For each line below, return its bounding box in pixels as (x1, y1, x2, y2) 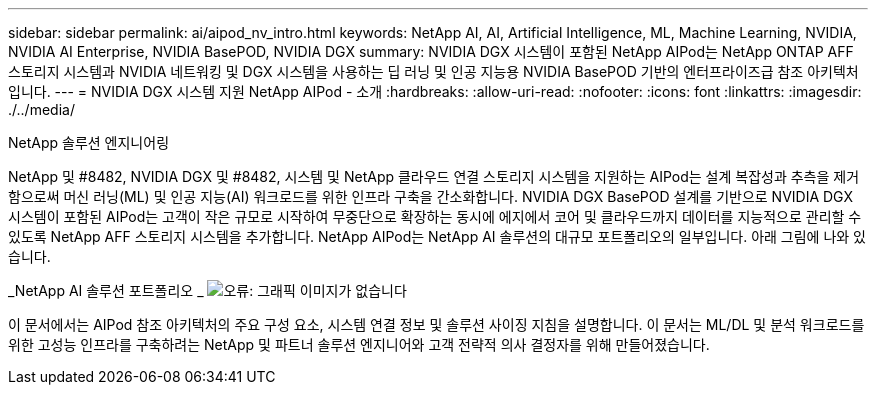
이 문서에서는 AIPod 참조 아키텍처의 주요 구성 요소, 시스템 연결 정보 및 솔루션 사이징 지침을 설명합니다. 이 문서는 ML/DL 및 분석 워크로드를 (8, 316, 865, 333)
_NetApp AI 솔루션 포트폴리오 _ (8, 282, 204, 299)
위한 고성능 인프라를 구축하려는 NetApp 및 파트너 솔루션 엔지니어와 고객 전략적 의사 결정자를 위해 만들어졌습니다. (8, 336, 710, 353)
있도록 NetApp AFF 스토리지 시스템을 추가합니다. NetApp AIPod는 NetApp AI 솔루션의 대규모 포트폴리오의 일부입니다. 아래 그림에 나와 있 (8, 228, 866, 245)
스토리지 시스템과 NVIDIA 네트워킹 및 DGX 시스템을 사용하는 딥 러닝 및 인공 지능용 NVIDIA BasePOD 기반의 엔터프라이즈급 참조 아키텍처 (8, 63, 859, 80)
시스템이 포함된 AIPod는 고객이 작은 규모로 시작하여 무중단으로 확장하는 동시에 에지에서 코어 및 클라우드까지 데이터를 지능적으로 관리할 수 (8, 208, 862, 225)
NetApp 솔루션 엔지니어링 (8, 134, 170, 151)
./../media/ (8, 101, 75, 118)
